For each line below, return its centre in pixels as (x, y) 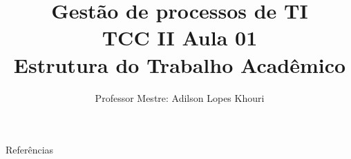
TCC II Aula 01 (180, 38)
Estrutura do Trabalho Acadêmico (180, 64)
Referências (30, 150)
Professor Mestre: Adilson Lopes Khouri (180, 97)
